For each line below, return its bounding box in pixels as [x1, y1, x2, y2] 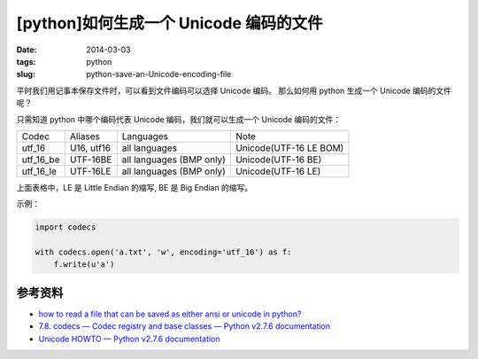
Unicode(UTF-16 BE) [235, 153, 322, 166]
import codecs [35, 222, 96, 232]
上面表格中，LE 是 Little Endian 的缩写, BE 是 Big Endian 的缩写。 [16, 182, 253, 192]
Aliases [69, 129, 101, 142]
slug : [16, 69, 35, 80]
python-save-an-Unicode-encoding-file [86, 69, 232, 80]
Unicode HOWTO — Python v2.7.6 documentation [38, 333, 220, 344]
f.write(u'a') [53, 260, 115, 269]
